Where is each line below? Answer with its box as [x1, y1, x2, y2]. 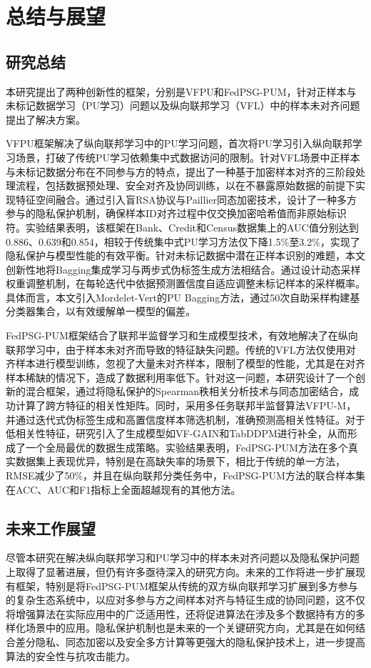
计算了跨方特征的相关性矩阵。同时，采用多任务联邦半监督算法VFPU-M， [15, 398, 357, 413]
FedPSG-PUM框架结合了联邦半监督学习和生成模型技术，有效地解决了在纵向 [6, 328, 358, 343]
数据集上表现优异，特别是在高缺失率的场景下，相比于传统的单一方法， [15, 454, 345, 469]
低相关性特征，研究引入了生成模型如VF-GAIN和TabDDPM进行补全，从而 [6, 426, 347, 441]
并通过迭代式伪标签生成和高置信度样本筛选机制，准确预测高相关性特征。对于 [6, 412, 365, 427]
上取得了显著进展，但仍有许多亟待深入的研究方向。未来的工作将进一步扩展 [6, 564, 355, 579]
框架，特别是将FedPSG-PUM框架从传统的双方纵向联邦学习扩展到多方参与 [15, 578, 358, 593]
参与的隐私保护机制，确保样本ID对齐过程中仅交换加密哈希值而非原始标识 [6, 206, 347, 221]
